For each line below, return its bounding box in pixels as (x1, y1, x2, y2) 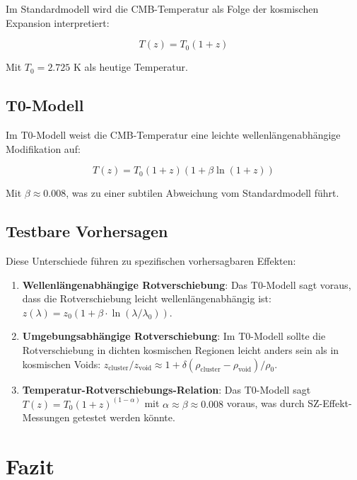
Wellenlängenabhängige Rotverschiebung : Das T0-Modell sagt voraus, (22, 277, 351, 292)
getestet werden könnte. (73, 410, 175, 425)
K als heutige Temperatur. (73, 59, 188, 74)
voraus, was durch (226, 396, 305, 411)
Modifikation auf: (6, 141, 81, 156)
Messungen (22, 410, 70, 425)
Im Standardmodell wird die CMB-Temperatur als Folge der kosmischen (6, 1, 319, 16)
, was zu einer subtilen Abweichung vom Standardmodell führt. (66, 185, 339, 200)
